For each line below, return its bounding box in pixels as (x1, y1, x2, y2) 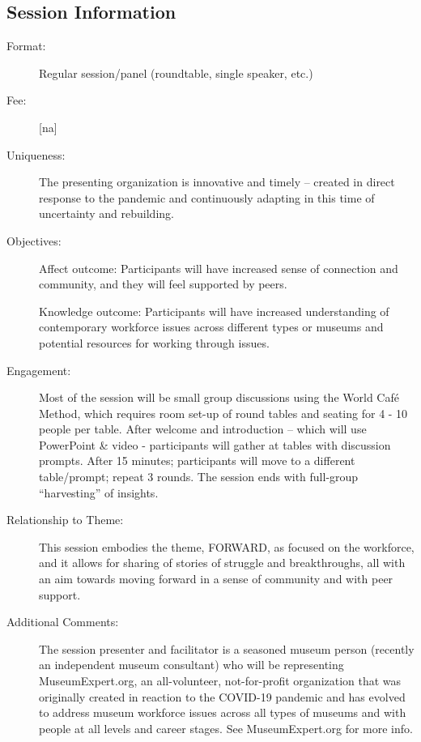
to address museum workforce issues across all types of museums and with (39, 704, 406, 721)
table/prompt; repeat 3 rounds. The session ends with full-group (39, 468, 359, 485)
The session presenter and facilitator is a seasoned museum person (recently (39, 640, 415, 657)
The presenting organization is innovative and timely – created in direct (39, 173, 395, 190)
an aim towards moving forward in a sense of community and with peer (39, 570, 393, 587)
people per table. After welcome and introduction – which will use (39, 420, 367, 437)
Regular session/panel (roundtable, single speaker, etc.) (39, 64, 313, 81)
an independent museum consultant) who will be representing (39, 656, 344, 673)
